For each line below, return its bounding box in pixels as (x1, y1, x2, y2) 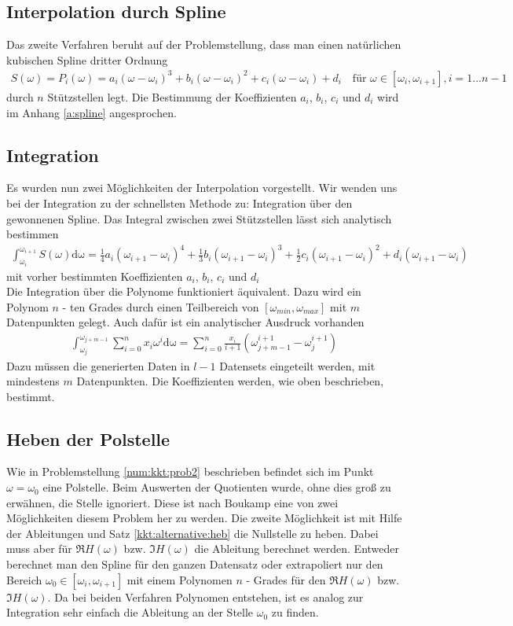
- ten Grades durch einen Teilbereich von (62, 298, 259, 315)
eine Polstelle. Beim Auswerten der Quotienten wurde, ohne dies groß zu (42, 479, 391, 495)
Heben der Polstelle (6, 426, 170, 451)
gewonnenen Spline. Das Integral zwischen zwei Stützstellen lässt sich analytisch (6, 210, 392, 226)
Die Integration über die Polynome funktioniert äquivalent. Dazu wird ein (6, 283, 361, 300)
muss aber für (6, 540, 72, 557)
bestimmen (6, 226, 59, 242)
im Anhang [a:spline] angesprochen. (6, 104, 177, 120)
